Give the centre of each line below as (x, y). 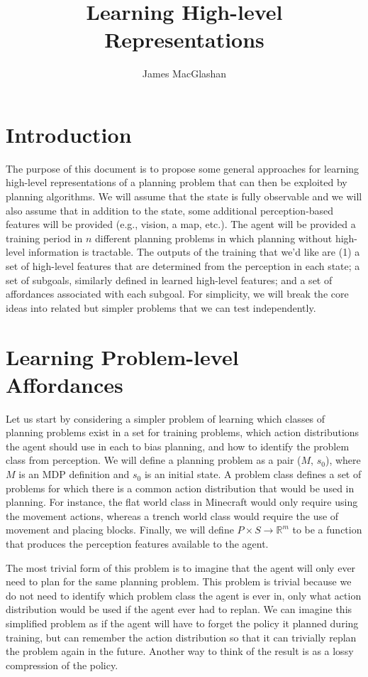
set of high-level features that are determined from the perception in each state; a (183, 266)
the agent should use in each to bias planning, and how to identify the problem (178, 446)
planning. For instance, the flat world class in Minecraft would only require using (182, 502)
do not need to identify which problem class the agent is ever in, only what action (184, 595)
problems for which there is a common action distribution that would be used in (180, 488)
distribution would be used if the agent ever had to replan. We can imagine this (179, 609)
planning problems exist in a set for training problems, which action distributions (183, 432)
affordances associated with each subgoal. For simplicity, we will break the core (177, 294)
